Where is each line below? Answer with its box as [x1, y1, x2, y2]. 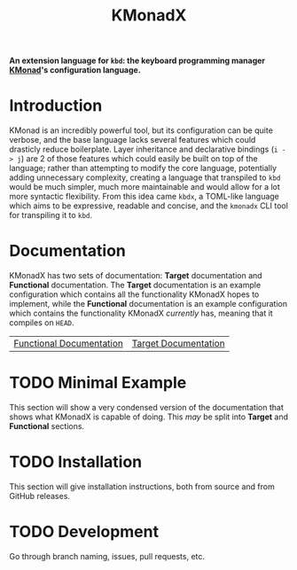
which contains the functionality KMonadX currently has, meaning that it [9, 308, 273, 319]
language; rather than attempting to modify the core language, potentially [9, 163, 277, 174]
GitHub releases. [9, 490, 71, 501]
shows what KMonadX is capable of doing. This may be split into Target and [9, 411, 289, 422]
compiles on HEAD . [9, 317, 74, 328]
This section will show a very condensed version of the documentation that [9, 402, 284, 412]
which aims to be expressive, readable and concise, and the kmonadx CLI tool [9, 200, 288, 211]
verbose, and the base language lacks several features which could [9, 135, 256, 145]
